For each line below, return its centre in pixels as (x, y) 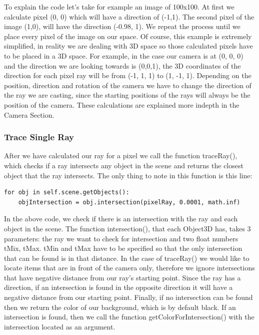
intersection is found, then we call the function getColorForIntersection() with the (129, 317)
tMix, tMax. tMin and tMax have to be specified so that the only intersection (123, 248)
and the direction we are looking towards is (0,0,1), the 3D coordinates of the (122, 65)
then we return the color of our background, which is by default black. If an (120, 307)
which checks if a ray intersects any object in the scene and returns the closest (124, 165)
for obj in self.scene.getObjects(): (67, 193)
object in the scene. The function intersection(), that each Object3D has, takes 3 (127, 228)
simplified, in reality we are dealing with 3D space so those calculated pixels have (128, 46)
